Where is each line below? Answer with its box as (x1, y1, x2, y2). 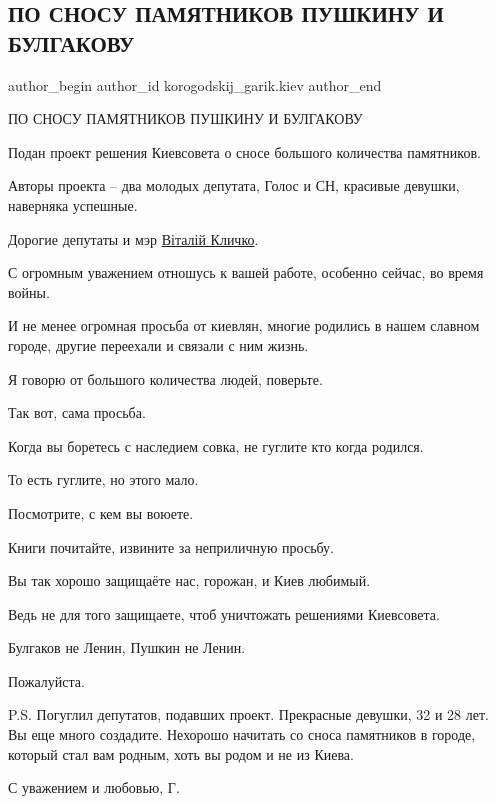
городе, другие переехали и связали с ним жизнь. (8, 334, 309, 355)
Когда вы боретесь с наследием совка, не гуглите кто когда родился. (8, 435, 424, 456)
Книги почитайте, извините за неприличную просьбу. (8, 536, 335, 557)
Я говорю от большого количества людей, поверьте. (8, 368, 323, 389)
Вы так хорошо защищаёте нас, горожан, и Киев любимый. (8, 570, 371, 591)
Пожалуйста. (8, 670, 85, 691)
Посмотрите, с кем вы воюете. (8, 502, 194, 523)
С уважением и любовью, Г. (8, 777, 180, 798)
